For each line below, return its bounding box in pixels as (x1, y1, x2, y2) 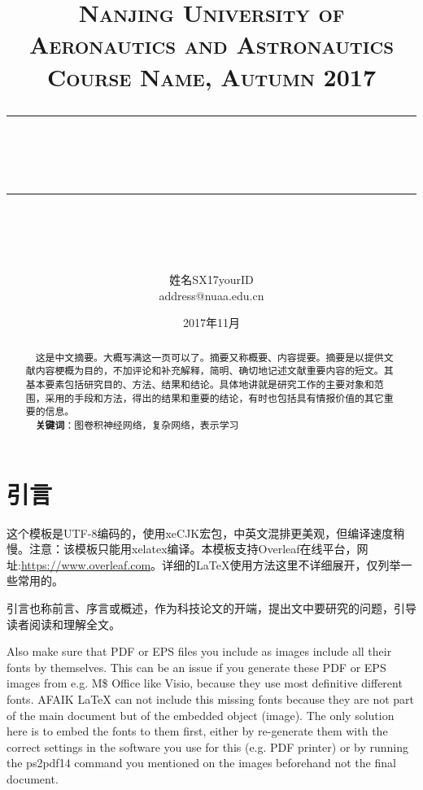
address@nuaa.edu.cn (159, 286, 264, 303)
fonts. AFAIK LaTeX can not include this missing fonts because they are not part (7, 690, 415, 707)
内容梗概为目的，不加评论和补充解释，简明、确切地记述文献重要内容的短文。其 (35, 364, 394, 378)
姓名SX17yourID (169, 271, 254, 288)
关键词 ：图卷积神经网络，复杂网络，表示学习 (35, 417, 239, 432)
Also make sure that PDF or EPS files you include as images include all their (7, 643, 392, 660)
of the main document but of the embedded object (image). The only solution (7, 706, 395, 723)
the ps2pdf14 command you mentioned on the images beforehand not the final (7, 754, 396, 771)
